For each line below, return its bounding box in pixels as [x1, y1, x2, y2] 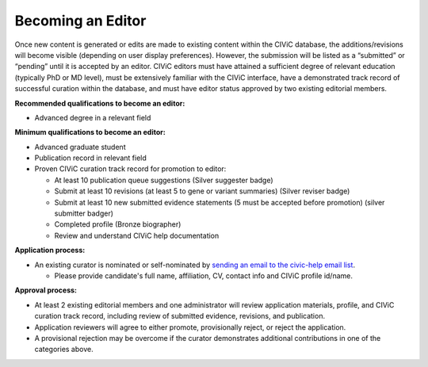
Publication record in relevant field [34, 153, 147, 162]
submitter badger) [54, 208, 114, 218]
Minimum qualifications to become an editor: [14, 128, 166, 137]
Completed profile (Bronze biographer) [54, 220, 182, 229]
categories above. [34, 345, 94, 354]
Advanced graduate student [34, 142, 126, 151]
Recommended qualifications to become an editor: [14, 98, 185, 108]
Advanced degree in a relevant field [34, 113, 151, 122]
